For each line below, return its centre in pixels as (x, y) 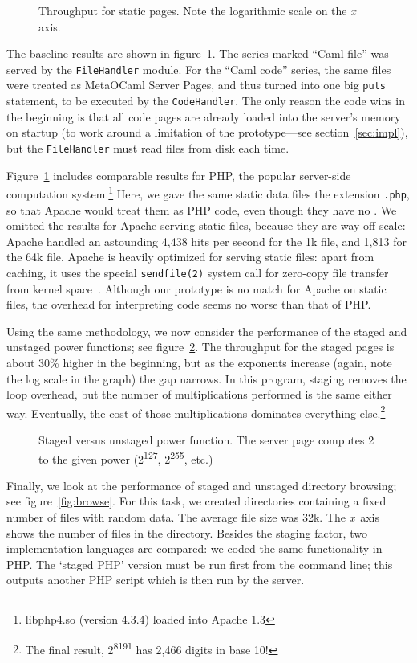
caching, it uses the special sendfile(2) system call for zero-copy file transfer (198, 272)
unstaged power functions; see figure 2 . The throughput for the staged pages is (200, 347)
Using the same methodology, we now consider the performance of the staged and (207, 331)
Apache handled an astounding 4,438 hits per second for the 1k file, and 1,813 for (206, 241)
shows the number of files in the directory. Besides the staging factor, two (187, 532)
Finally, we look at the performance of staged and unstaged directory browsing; (202, 485)
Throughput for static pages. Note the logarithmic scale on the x (197, 10)
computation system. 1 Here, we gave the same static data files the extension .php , (208, 192)
